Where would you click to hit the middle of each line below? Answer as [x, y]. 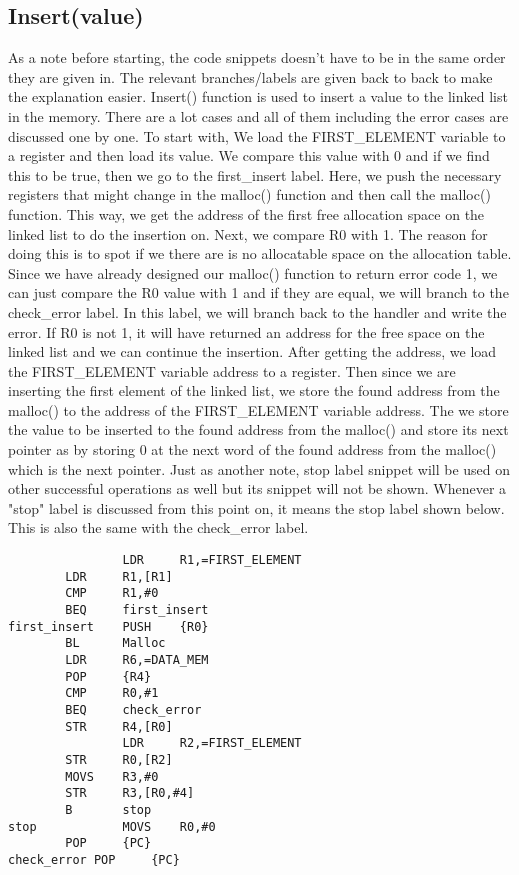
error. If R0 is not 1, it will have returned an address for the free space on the [246, 331]
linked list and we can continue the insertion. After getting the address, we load [252, 351]
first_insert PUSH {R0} [108, 626]
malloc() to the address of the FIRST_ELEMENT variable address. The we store [258, 409]
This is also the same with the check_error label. [158, 527]
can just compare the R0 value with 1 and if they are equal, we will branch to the [258, 292]
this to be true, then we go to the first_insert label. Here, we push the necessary [255, 174]
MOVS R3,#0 [112, 776]
